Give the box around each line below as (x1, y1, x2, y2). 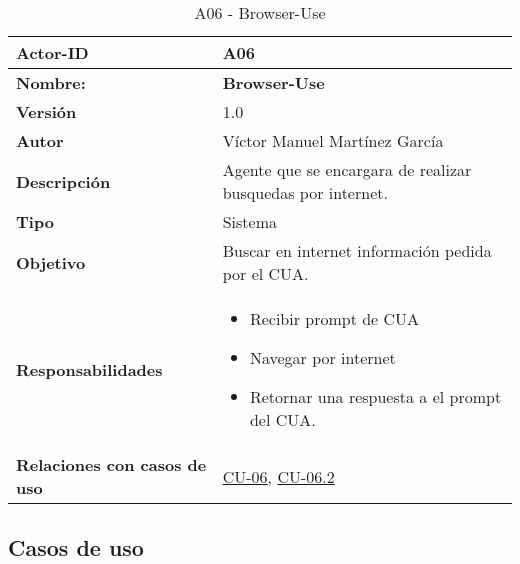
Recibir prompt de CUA (249, 307, 420, 330)
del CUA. (249, 408, 316, 431)
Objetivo (16, 250, 86, 274)
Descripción (16, 169, 111, 193)
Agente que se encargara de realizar (222, 158, 472, 181)
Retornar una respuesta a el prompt (249, 385, 502, 408)
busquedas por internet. (222, 181, 388, 204)
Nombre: (16, 71, 86, 94)
